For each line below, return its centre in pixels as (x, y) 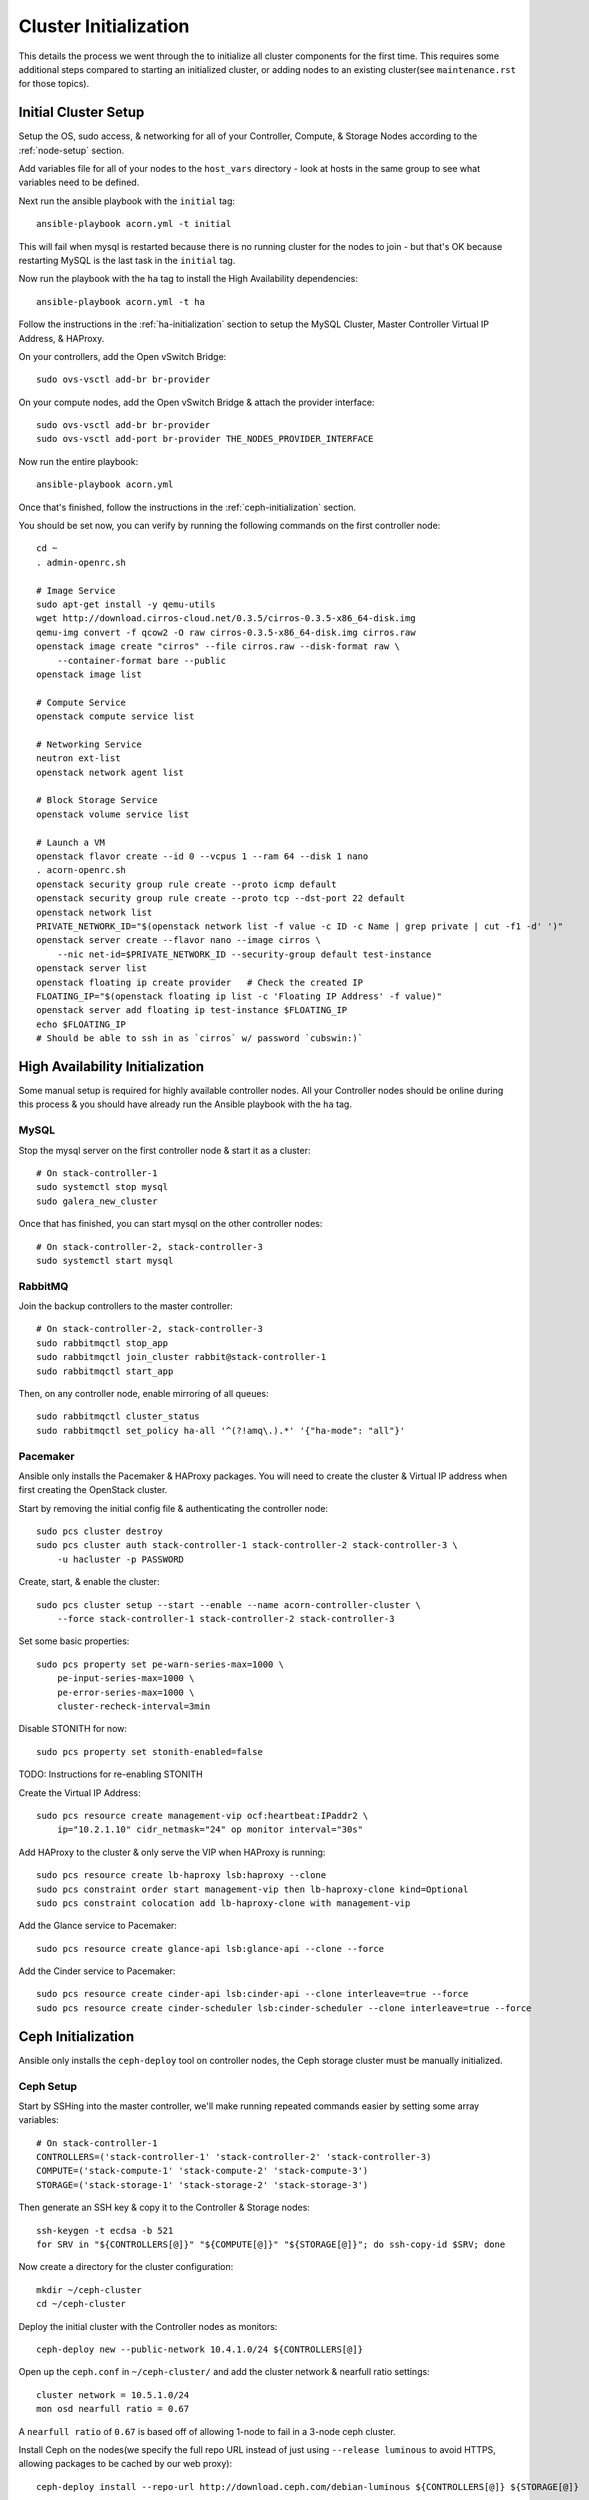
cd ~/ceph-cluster (81, 2304)
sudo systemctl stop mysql (102, 1187)
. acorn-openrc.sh (81, 870)
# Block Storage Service (97, 800)
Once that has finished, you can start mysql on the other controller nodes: (170, 1224)
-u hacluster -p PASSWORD (120, 1559)
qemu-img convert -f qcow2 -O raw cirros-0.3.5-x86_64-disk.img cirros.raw (226, 632)
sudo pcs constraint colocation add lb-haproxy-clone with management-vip (223, 1903)
